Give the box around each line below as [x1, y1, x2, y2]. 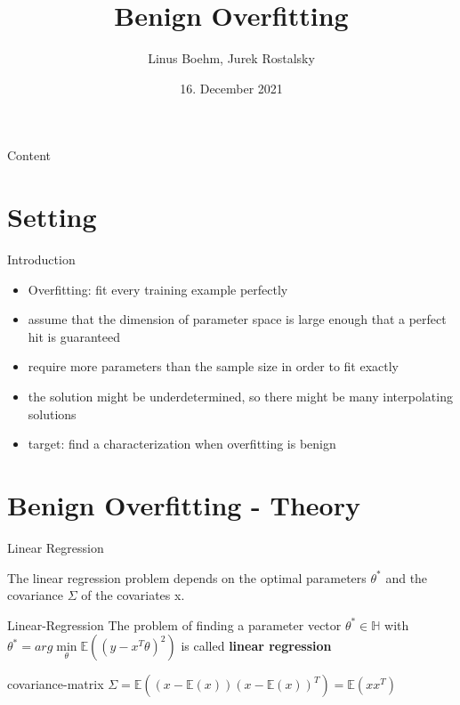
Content [7, 146, 51, 165]
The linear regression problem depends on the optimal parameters [7, 568, 367, 587]
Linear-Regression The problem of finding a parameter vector [7, 615, 342, 634]
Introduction [7, 250, 76, 269]
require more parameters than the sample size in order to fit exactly [28, 357, 399, 376]
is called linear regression [181, 636, 332, 655]
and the [385, 568, 428, 587]
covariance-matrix [7, 675, 104, 693]
